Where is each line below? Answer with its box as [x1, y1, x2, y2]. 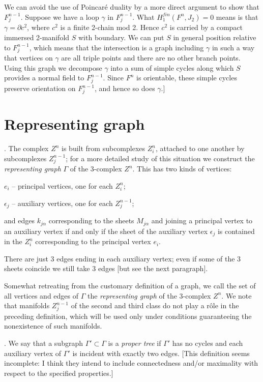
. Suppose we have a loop [20, 11, 99, 22]
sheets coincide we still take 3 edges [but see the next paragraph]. [4, 263, 208, 274]
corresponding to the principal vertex [35, 236, 151, 247]
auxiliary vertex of [4, 347, 62, 358]
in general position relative [173, 32, 256, 42]
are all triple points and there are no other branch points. [61, 52, 241, 63]
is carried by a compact [169, 22, 243, 33]
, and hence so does [94, 83, 155, 94]
